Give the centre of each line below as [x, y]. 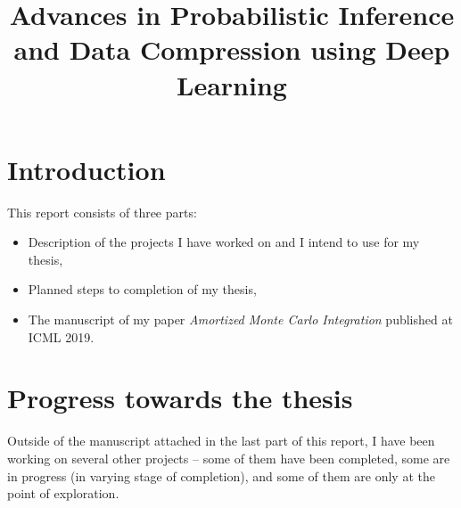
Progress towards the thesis [180, 398]
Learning [232, 84]
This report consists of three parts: [102, 212]
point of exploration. [63, 493]
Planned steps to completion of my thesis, [142, 289]
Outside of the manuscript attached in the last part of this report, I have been [221, 441]
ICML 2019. [61, 336]
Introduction [86, 169]
